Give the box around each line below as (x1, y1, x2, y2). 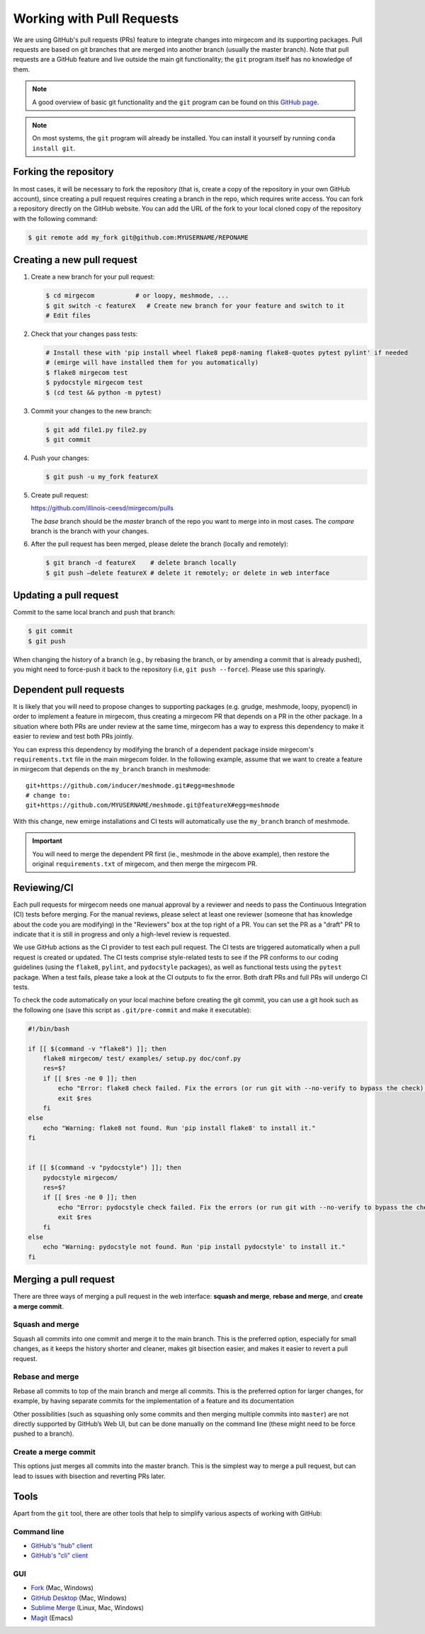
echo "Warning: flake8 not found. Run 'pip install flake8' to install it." (42, 1124, 316, 1132)
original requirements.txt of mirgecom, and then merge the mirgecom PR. (32, 860, 258, 868)
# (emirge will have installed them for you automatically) (45, 359, 259, 366)
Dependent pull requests (13, 683, 125, 695)
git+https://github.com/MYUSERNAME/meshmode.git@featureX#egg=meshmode (25, 801, 280, 810)
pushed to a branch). (13, 1429, 74, 1438)
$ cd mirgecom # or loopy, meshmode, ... (45, 291, 229, 300)
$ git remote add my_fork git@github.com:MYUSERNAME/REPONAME (28, 233, 249, 241)
